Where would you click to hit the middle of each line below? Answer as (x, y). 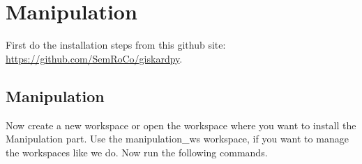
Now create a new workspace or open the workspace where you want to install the (181, 125)
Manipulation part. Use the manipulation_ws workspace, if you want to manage (177, 139)
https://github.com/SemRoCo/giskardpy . (94, 58)
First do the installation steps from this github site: (116, 45)
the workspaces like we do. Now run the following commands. (137, 152)
